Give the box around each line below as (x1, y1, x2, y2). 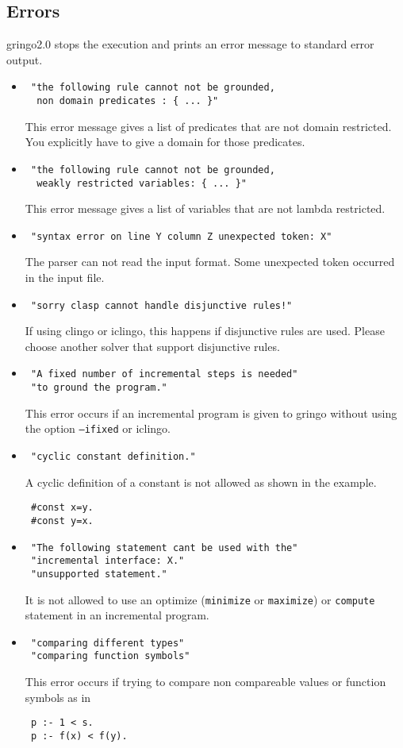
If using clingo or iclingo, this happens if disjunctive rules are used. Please (25, 322, 385, 339)
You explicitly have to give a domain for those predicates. (25, 133, 305, 150)
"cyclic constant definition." (30, 451, 196, 463)
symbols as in (25, 688, 91, 705)
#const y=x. (30, 515, 94, 526)
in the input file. (25, 269, 105, 286)
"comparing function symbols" (30, 650, 190, 662)
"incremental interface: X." (30, 555, 185, 567)
